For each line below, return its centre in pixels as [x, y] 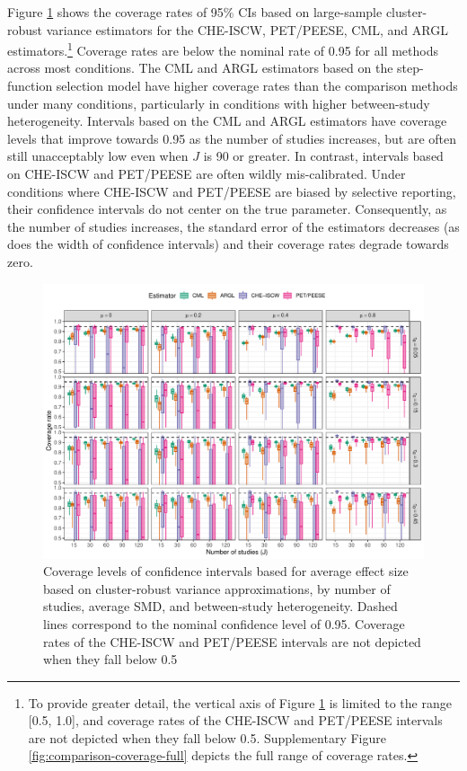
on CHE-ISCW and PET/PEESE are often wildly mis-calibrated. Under [207, 173]
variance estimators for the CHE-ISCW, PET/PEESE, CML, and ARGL [247, 29]
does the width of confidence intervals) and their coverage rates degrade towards [228, 244]
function [30, 86]
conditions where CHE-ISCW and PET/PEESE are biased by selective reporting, [232, 191]
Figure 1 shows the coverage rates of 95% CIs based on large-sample [195, 12]
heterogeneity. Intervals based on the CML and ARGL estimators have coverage [227, 121]
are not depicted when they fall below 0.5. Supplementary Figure [207, 737]
